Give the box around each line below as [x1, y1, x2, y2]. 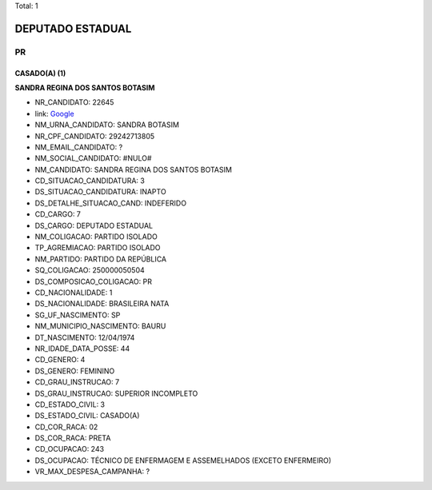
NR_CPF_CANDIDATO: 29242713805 [34, 131, 155, 141]
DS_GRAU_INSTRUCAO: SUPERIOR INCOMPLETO [34, 388, 198, 398]
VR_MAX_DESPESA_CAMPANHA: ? [34, 467, 150, 476]
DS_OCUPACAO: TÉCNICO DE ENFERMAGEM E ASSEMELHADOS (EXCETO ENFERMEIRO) [34, 456, 332, 465]
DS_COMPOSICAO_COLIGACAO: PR [34, 277, 152, 286]
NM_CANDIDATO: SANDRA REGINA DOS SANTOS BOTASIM [34, 165, 232, 174]
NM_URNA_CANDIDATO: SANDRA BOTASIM [34, 120, 180, 129]
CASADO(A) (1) [14, 68, 66, 78]
